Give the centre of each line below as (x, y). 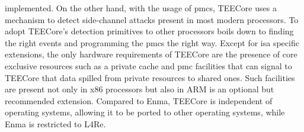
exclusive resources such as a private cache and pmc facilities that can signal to (148, 65)
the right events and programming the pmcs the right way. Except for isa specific (152, 42)
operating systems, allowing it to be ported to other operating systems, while (145, 112)
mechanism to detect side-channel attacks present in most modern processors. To (152, 19)
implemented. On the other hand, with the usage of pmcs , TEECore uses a (141, 8)
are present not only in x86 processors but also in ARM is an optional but (140, 89)
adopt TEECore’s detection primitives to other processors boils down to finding (149, 31)
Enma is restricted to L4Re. (55, 123)
